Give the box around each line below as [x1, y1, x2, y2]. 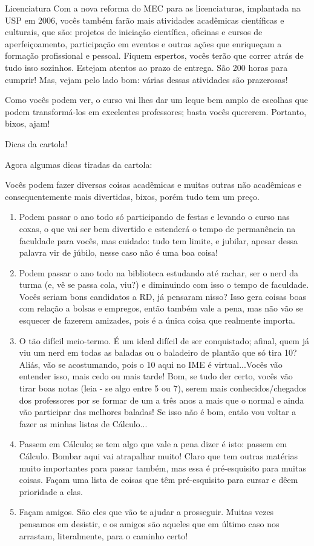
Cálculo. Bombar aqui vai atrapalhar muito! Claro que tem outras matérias [19, 450, 298, 462]
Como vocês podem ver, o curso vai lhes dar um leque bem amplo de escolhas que [5, 93, 308, 106]
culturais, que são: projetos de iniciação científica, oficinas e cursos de [5, 25, 263, 38]
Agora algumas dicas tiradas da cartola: [5, 158, 152, 170]
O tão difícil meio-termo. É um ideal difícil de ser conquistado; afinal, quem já [19, 334, 309, 347]
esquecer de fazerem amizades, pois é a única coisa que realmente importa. [19, 314, 295, 327]
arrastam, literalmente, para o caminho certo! [19, 529, 188, 542]
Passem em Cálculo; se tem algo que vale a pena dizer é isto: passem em [19, 438, 287, 450]
